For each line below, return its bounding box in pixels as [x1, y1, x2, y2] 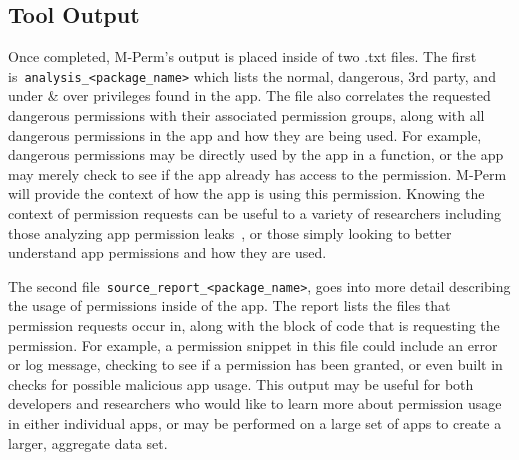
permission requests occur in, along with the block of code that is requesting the [8, 315, 500, 336]
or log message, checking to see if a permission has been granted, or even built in [8, 354, 503, 375]
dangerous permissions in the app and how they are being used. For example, [8, 124, 482, 145]
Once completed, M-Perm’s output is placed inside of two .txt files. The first [8, 46, 477, 67]
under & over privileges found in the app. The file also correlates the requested [8, 85, 491, 106]
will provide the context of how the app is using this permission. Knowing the [8, 183, 485, 204]
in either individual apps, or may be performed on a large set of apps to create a [8, 413, 502, 434]
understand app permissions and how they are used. [8, 242, 327, 263]
